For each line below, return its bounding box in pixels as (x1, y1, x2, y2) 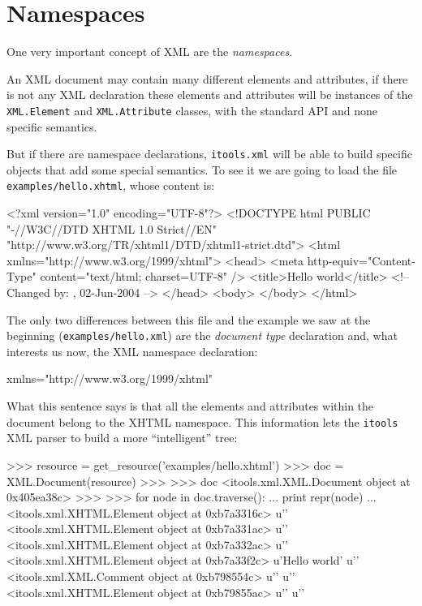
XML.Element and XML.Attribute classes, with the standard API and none (6, 101, 378, 118)
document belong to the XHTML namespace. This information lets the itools (6, 413, 398, 430)
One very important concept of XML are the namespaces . (6, 43, 293, 60)
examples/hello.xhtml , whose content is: (6, 177, 215, 194)
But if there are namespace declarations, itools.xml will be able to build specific (6, 145, 412, 162)
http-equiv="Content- (307, 251, 416, 269)
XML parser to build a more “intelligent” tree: (6, 429, 238, 446)
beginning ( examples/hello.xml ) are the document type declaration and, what (6, 327, 398, 344)
